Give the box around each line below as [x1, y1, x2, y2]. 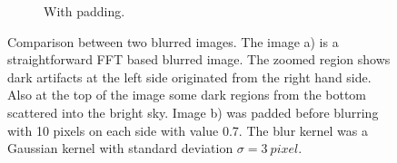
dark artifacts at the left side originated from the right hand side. [7, 67, 372, 86]
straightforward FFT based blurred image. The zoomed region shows [7, 50, 391, 69]
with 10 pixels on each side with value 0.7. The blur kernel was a [7, 120, 368, 139]
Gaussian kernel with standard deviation [7, 139, 233, 158]
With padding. [44, 2, 125, 20]
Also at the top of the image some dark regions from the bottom [7, 85, 367, 104]
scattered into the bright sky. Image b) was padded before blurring [7, 102, 379, 121]
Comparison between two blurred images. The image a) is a [7, 32, 339, 51]
